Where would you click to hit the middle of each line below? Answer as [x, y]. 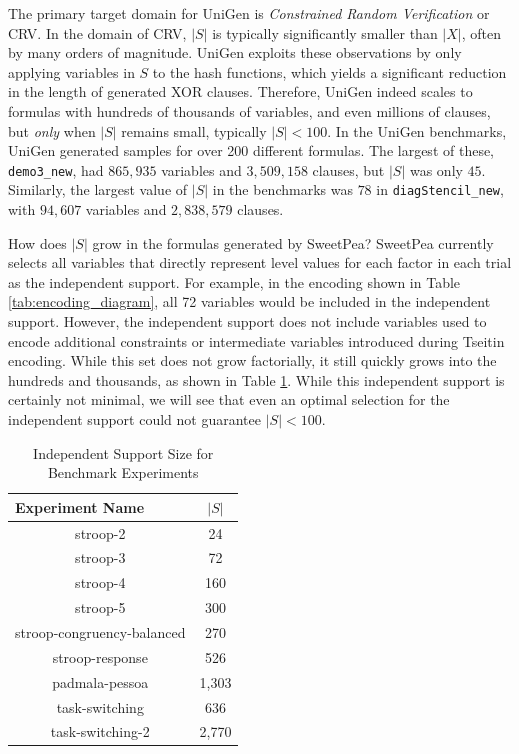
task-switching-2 [100, 731]
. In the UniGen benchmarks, [417, 130]
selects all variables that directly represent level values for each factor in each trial [260, 262]
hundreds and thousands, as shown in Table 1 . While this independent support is [256, 379]
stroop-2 [100, 532]
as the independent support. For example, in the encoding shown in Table [234, 281]
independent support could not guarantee [134, 419]
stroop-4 [100, 582]
